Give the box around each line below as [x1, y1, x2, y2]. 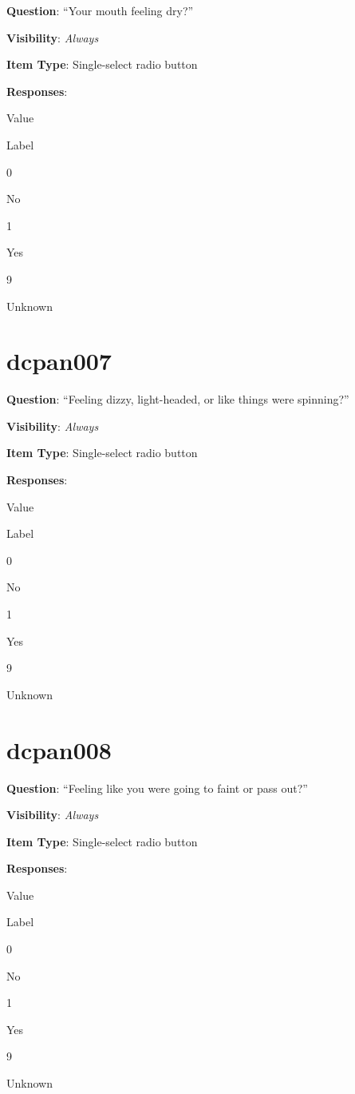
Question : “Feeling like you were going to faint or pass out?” [6, 779, 308, 796]
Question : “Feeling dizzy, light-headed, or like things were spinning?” [6, 391, 349, 408]
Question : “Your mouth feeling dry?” [6, 2, 194, 18]
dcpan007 [6, 344, 112, 377]
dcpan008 [6, 733, 112, 766]
